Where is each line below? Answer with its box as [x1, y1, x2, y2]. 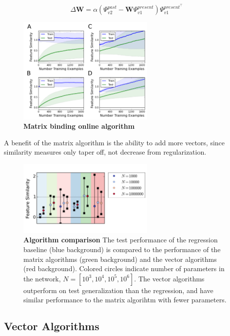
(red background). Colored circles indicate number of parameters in [23, 263, 225, 274]
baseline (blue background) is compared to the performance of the [23, 244, 221, 255]
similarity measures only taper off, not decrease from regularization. [4, 147, 207, 157]
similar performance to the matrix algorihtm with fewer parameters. [23, 295, 227, 305]
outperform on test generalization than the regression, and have [23, 285, 213, 295]
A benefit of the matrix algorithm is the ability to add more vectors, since [4, 137, 225, 147]
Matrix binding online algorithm [23, 121, 135, 131]
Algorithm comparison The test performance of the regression [23, 235, 218, 245]
